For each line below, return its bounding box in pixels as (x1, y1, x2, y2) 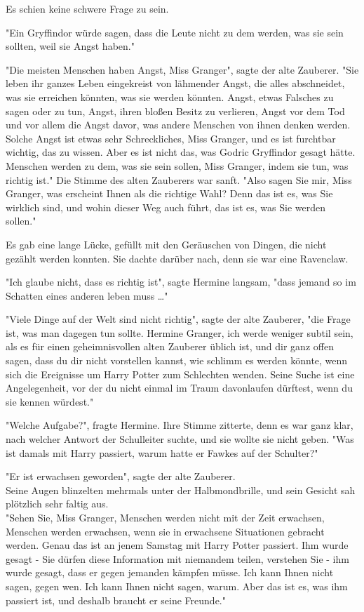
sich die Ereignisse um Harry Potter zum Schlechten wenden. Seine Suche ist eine (6, 366, 355, 381)
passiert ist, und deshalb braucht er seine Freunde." (6, 592, 226, 607)
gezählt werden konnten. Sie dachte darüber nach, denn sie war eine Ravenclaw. (6, 251, 349, 265)
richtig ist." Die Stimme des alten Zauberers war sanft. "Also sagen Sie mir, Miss (6, 172, 352, 187)
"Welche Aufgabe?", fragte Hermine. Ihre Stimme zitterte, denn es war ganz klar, (6, 418, 353, 432)
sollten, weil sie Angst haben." (6, 39, 135, 53)
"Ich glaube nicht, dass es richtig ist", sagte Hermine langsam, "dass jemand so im (6, 274, 356, 289)
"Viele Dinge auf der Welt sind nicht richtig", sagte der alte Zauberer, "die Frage (6, 312, 351, 326)
